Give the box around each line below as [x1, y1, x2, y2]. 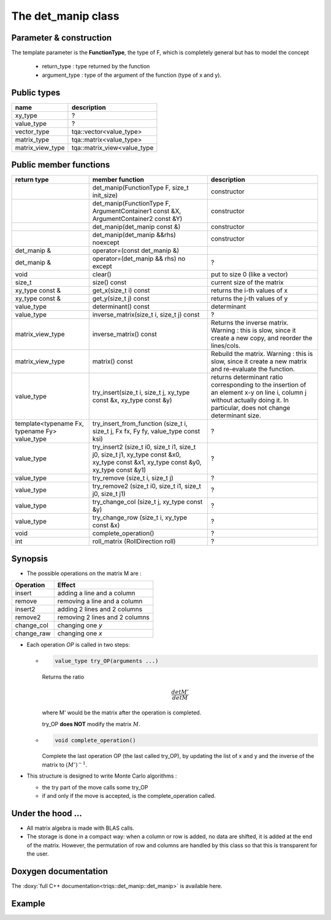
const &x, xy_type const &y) [92, 396, 172, 404]
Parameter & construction [11, 33, 112, 43]
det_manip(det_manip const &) [92, 223, 181, 231]
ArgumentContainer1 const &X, [92, 207, 181, 215]
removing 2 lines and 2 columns [57, 613, 150, 622]
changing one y [57, 621, 102, 630]
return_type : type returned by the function [42, 63, 150, 70]
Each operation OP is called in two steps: [26, 641, 130, 649]
